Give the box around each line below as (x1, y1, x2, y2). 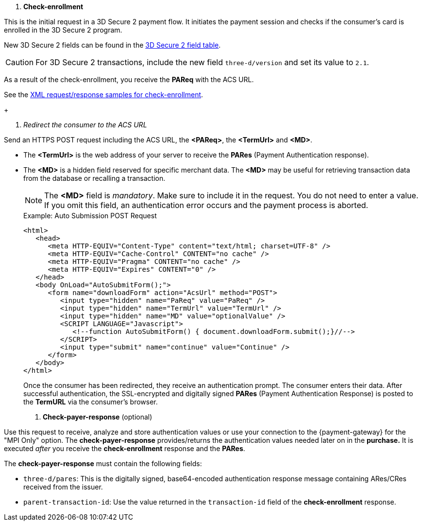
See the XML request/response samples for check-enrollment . (4, 90, 203, 99)
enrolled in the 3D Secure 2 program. (4, 26, 122, 34)
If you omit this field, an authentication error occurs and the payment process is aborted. (44, 200, 369, 210)
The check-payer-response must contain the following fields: (4, 459, 202, 468)
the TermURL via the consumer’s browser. (23, 398, 158, 406)
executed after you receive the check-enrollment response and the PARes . (4, 444, 245, 453)
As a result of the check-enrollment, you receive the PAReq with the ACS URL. (4, 75, 254, 84)
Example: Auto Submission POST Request (23, 211, 157, 220)
